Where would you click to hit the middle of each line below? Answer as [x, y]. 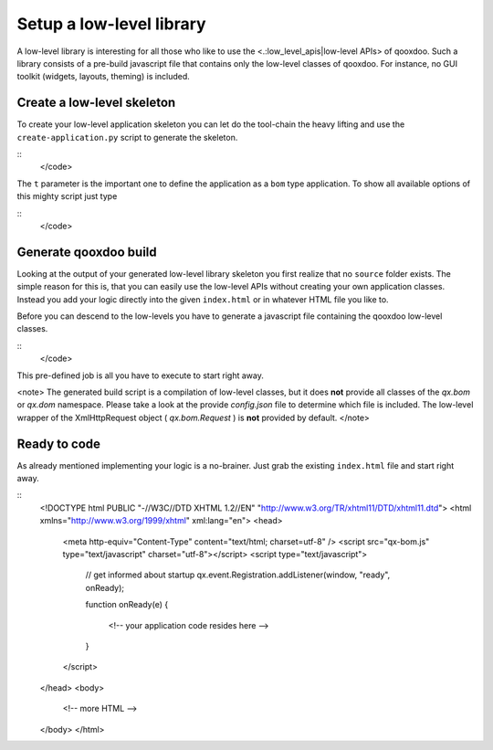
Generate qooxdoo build [87, 252]
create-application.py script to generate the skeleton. [127, 137]
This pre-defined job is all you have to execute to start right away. [140, 375]
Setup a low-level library [111, 24]
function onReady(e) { [127, 605]
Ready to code [58, 444]
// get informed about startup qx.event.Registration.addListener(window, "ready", [238, 575]
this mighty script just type [67, 196]
